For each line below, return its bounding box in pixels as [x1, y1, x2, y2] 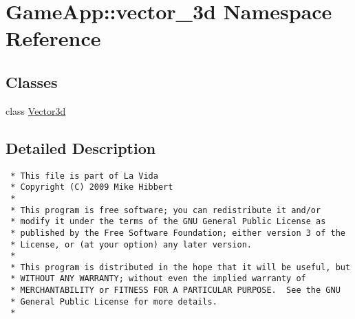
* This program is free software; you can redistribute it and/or [10, 205, 321, 215]
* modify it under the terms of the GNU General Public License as [10, 217, 326, 227]
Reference [6, 24, 101, 52]
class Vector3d [6, 103, 66, 118]
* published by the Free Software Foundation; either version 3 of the [10, 228, 345, 238]
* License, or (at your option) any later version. [10, 239, 252, 250]
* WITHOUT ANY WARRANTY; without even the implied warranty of [10, 274, 306, 284]
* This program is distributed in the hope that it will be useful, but [10, 262, 351, 272]
